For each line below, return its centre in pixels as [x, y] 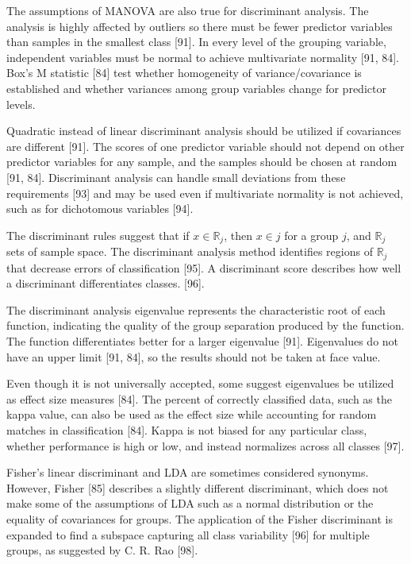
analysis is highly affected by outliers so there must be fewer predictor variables [200, 26]
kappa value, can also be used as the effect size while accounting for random [192, 414]
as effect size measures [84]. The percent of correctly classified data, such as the [199, 398]
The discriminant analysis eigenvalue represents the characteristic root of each [196, 309]
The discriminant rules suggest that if [98, 235]
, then [238, 235]
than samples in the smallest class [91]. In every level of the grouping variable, [196, 42]
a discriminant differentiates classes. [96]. [106, 283]
